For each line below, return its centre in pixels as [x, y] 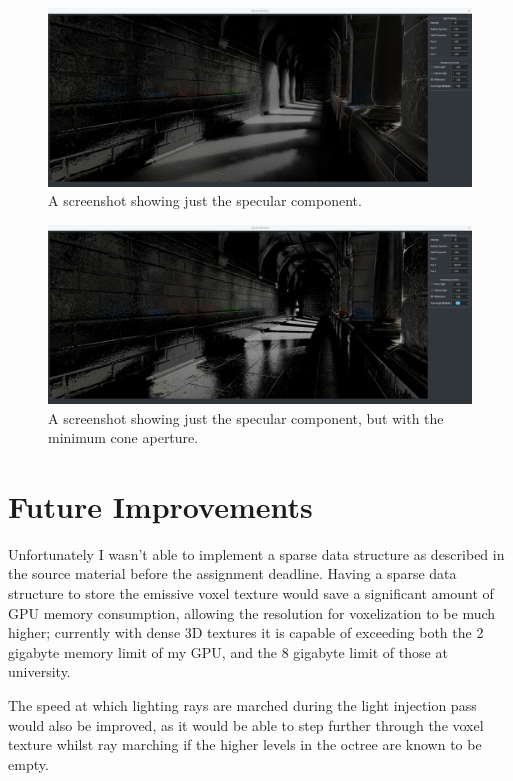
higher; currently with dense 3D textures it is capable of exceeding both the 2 [246, 632]
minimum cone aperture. [123, 437]
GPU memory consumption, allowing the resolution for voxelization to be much [252, 612]
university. [39, 671]
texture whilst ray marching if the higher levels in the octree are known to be [245, 744]
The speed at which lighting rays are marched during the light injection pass [242, 705]
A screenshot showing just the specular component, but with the [246, 417]
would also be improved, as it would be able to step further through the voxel [246, 724]
